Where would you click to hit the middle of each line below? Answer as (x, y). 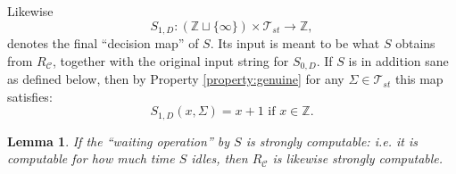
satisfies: (30, 96)
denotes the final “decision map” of (103, 43)
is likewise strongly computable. (358, 158)
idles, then (220, 158)
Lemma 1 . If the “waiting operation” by (119, 141)
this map (419, 79)
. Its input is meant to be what (295, 43)
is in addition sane (398, 60)
